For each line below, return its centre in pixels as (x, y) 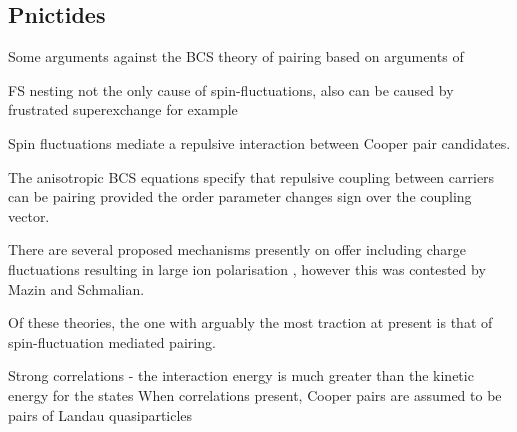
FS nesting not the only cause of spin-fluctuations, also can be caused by (231, 89)
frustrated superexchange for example (123, 109)
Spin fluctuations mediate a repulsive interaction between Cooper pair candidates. (259, 142)
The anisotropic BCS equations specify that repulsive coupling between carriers (251, 176)
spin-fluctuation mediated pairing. (112, 341)
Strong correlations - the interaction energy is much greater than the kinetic (241, 375)
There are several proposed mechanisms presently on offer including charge (237, 249)
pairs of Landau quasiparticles (100, 414)
